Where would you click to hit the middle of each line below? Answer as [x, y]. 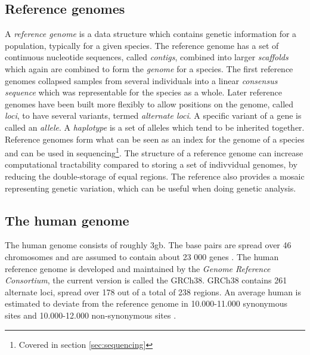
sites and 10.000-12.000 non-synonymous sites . [91, 315]
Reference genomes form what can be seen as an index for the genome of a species [155, 139]
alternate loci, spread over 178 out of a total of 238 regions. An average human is [153, 291]
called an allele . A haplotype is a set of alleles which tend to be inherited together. [155, 127]
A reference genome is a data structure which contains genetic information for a [151, 34]
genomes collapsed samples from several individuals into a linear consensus [141, 80]
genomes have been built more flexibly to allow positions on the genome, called [149, 104]
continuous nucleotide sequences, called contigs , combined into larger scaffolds [147, 57]
